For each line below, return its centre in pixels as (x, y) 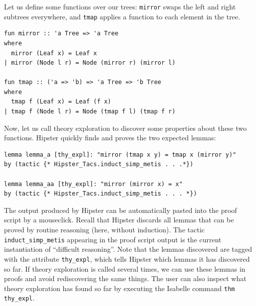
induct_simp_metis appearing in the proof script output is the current (113, 239)
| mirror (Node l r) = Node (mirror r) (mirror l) (90, 63)
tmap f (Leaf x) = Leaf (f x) (61, 102)
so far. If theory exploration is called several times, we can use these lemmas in (125, 268)
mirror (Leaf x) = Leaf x (54, 53)
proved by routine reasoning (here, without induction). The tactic (104, 229)
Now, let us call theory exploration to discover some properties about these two (126, 128)
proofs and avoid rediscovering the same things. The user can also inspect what (125, 278)
